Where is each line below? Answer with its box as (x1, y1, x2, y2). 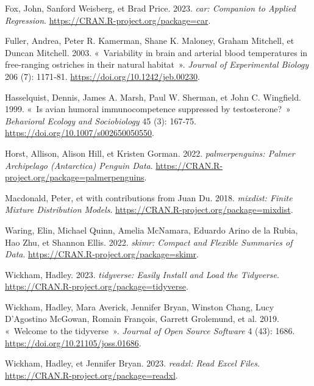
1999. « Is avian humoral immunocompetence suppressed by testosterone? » (5, 102, 291, 115)
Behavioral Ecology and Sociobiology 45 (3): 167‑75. (5, 114, 196, 127)
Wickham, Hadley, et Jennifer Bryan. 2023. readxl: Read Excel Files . (5, 357, 260, 370)
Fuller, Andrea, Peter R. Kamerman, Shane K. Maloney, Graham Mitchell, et (5, 34, 294, 47)
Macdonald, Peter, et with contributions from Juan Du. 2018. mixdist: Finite (5, 191, 293, 204)
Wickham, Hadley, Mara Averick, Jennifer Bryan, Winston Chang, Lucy (5, 300, 274, 313)
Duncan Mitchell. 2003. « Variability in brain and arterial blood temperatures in (5, 46, 308, 59)
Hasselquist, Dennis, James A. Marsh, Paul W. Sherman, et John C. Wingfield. (5, 90, 301, 103)
